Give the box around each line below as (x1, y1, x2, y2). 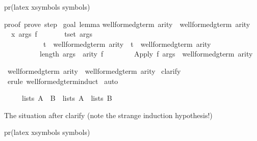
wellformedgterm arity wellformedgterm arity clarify (7, 65, 181, 76)
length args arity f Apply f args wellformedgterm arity (39, 48, 253, 59)
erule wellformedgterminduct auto (7, 75, 118, 86)
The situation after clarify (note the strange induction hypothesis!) (4, 109, 213, 120)
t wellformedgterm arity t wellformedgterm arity (43, 38, 211, 49)
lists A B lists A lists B (21, 93, 112, 103)
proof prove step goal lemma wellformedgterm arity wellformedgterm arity (4, 18, 250, 29)
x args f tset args (11, 29, 92, 39)
